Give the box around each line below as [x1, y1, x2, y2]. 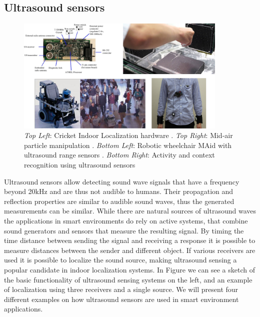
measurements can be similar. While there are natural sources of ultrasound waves [4, 205, 256, 216]
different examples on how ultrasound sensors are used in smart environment [4, 293, 239, 304]
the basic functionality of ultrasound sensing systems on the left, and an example [4, 274, 252, 284]
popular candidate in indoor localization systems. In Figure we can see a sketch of [4, 264, 255, 274]
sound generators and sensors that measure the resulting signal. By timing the [4, 225, 244, 235]
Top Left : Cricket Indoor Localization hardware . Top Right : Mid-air [24, 130, 233, 140]
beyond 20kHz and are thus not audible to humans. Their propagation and [4, 186, 233, 196]
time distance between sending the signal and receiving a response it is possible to [4, 235, 255, 245]
